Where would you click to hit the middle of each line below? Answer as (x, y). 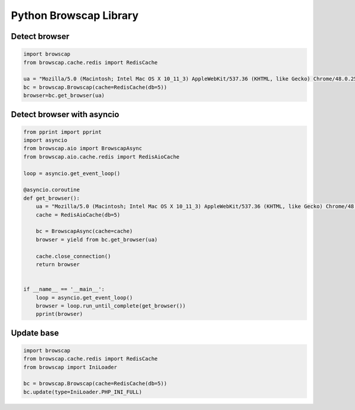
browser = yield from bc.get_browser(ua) (97, 239)
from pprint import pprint (62, 132)
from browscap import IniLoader (70, 367)
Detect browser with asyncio (65, 114)
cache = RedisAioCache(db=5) (78, 215)
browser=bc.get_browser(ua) (64, 96)
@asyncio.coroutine (51, 190)
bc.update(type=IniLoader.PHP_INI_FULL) (83, 392)
